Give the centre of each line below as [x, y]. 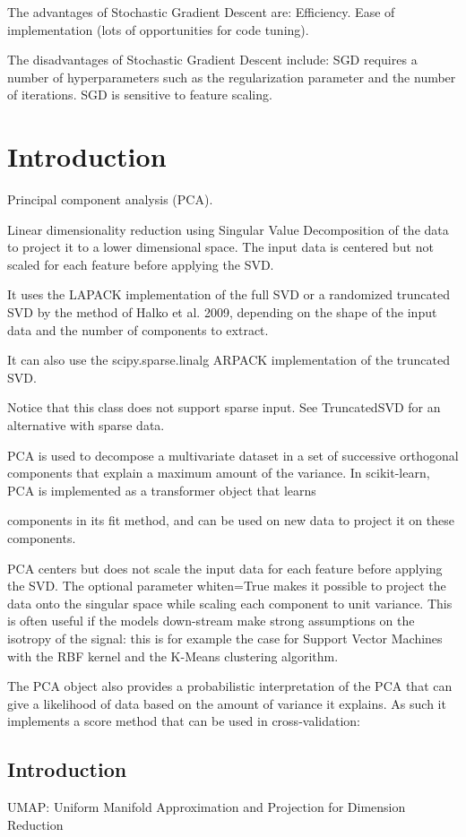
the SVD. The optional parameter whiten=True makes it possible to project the [227, 586]
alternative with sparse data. [86, 425]
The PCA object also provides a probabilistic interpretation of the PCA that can [230, 686]
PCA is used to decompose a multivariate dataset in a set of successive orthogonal [233, 455]
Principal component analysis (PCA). [110, 199]
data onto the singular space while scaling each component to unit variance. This [230, 603]
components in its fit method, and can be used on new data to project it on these [231, 520]
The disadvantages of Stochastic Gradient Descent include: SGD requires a [212, 60]
